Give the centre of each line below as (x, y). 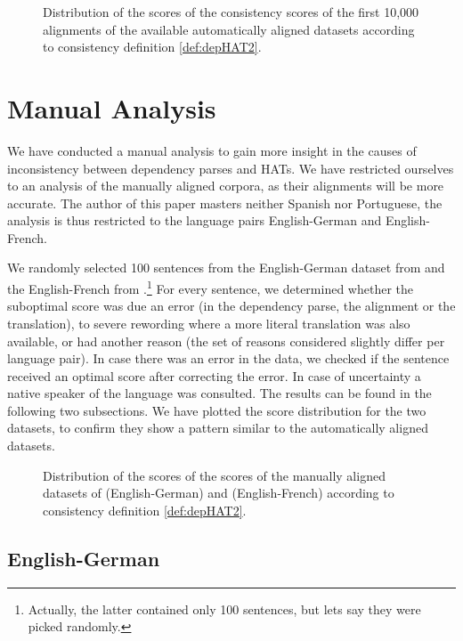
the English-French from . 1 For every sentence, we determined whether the (210, 287)
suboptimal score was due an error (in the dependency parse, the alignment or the (231, 306)
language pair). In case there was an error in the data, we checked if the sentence (228, 358)
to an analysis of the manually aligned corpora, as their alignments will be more (226, 186)
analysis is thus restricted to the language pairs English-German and (195, 220)
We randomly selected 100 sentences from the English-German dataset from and (226, 268)
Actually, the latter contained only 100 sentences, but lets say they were (224, 609)
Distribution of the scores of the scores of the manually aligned (214, 475)
